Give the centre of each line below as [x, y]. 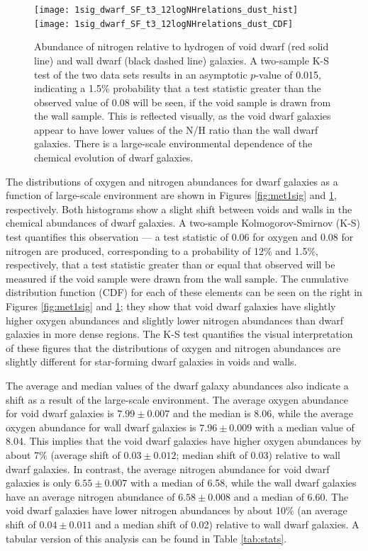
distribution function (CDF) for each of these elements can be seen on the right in [184, 292]
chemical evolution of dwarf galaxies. [114, 158]
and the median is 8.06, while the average [263, 413]
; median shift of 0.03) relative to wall [258, 454]
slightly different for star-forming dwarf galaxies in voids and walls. [151, 362]
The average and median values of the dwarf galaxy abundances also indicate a [177, 385]
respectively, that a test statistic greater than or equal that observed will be [171, 265]
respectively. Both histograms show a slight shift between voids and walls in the [179, 209]
